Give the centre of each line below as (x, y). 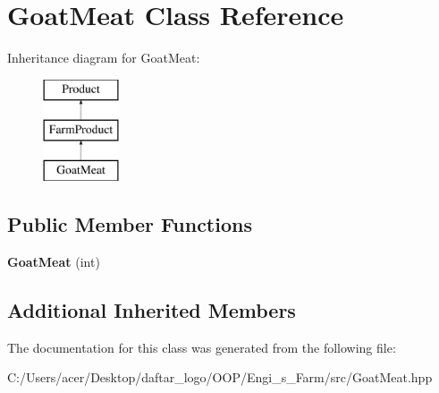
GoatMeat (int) (54, 261)
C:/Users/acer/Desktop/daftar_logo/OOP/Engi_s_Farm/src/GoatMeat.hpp (220, 377)
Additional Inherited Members (152, 309)
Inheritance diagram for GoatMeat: (104, 58)
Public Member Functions (130, 224)
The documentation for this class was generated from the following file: (202, 347)
